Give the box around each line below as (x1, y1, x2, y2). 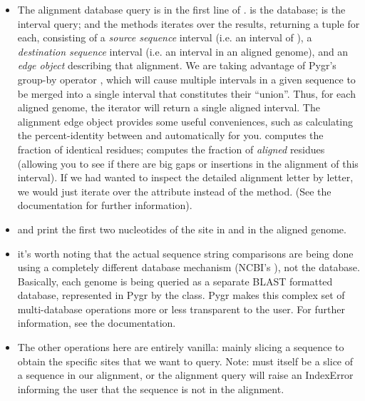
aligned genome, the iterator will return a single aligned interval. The (17, 100, 320, 115)
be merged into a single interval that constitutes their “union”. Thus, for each (17, 86, 356, 101)
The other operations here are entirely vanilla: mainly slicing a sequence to (17, 340, 344, 355)
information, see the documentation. (17, 315, 176, 330)
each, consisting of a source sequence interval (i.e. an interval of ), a (17, 30, 312, 45)
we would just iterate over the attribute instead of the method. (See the (17, 183, 331, 198)
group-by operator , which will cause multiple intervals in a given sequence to (17, 71, 356, 86)
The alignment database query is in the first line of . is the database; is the (17, 2, 346, 16)
